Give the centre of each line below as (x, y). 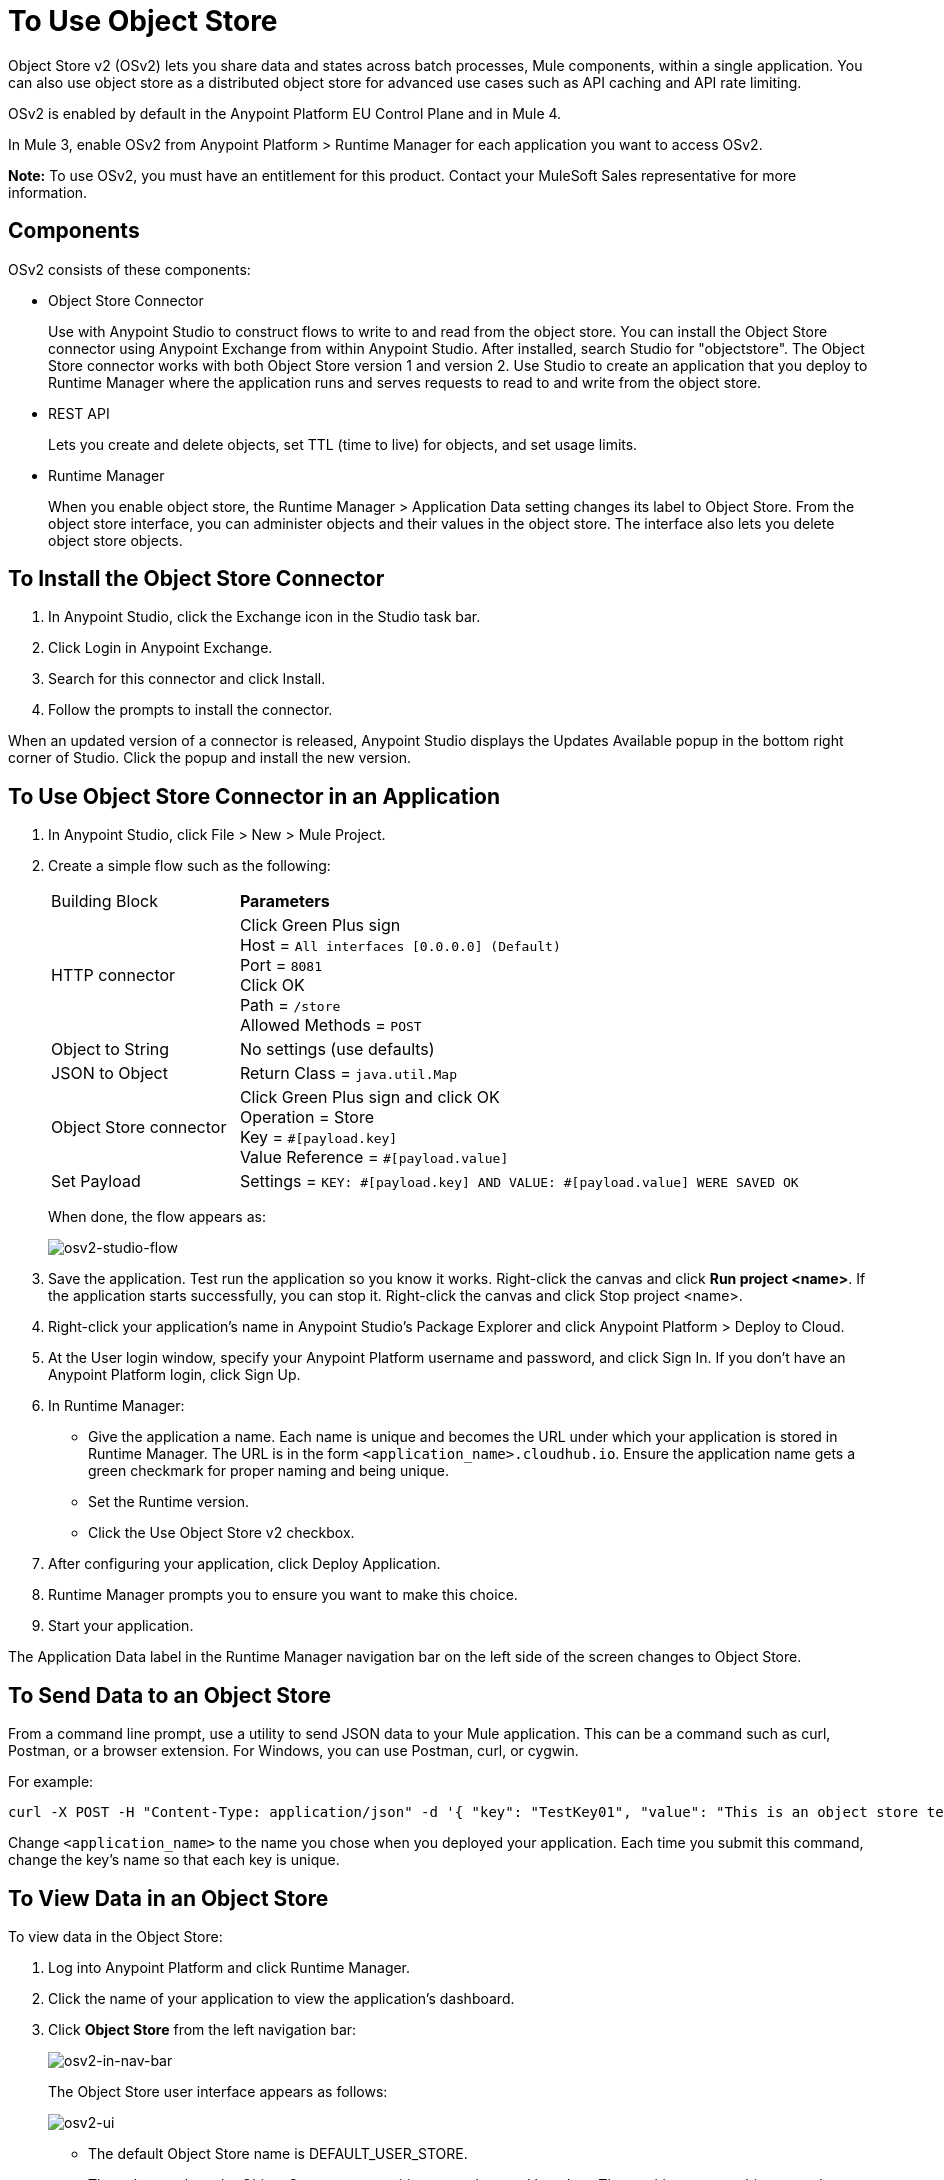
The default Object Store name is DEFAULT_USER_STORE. (278, 2153)
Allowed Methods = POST (330, 1025)
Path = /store (290, 1005)
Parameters (284, 901)
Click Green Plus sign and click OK (369, 1097)
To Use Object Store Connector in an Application (254, 796)
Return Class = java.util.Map (348, 1073)
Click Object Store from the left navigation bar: (202, 2029)
